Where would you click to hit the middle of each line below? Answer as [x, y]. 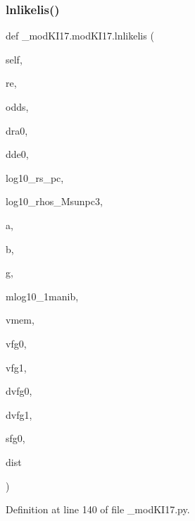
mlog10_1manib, [42, 296]
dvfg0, [19, 391]
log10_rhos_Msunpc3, [54, 201]
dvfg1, [19, 414]
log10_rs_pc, [35, 177]
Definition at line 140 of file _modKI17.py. [98, 509]
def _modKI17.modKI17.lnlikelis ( [80, 36]
